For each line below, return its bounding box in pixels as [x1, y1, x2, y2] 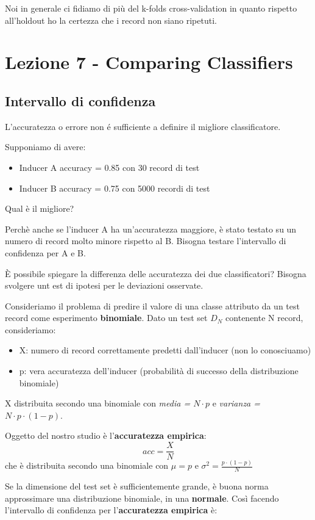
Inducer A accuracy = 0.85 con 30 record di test [19, 161, 200, 173]
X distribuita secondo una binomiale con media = [5, 397, 191, 410]
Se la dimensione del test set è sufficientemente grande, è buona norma [5, 480, 269, 493]
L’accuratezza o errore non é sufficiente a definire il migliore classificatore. [5, 120, 281, 132]
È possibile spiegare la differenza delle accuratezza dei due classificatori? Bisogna [5, 267, 306, 280]
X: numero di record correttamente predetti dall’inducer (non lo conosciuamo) [19, 344, 311, 356]
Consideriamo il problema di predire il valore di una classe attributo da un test [5, 299, 300, 312]
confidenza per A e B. [5, 246, 86, 259]
